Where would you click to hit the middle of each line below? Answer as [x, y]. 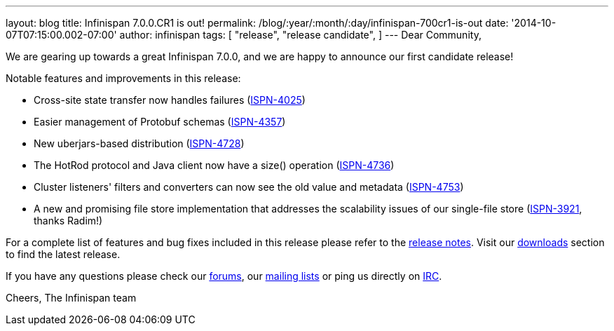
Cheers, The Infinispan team [71, 298]
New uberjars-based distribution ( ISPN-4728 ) [139, 143]
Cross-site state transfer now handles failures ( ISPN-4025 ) [170, 100]
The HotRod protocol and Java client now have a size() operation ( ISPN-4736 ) [214, 165]
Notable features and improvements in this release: [123, 78]
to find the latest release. [63, 254]
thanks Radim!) [68, 221]
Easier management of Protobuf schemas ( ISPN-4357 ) [160, 122]
